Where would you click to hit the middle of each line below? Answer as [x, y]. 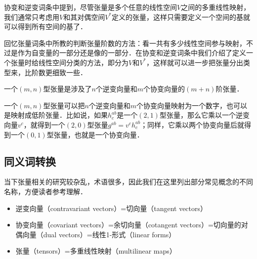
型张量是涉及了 [67, 89]
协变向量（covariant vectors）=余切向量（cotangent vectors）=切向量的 [128, 225]
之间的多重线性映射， [216, 7]
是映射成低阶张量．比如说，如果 [56, 115]
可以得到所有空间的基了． [45, 26]
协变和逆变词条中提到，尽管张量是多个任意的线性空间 [90, 7]
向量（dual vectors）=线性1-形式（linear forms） [99, 234]
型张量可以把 [64, 105]
